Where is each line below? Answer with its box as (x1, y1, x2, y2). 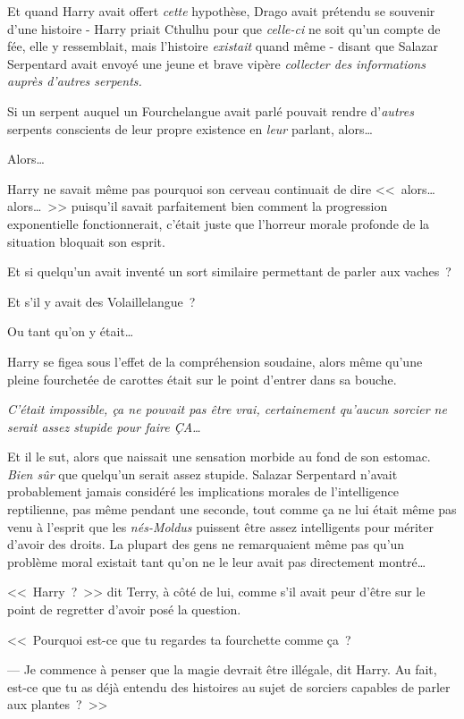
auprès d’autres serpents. (7, 72, 142, 90)
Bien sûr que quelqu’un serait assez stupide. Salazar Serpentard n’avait (7, 464, 398, 483)
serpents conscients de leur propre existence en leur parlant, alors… (7, 119, 373, 138)
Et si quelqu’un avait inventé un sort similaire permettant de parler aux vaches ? (7, 262, 451, 281)
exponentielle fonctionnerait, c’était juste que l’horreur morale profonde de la (7, 214, 430, 233)
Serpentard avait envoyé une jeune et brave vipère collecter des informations (7, 54, 426, 72)
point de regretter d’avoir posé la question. (7, 600, 241, 619)
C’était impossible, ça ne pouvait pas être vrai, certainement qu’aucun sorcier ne (7, 400, 447, 419)
